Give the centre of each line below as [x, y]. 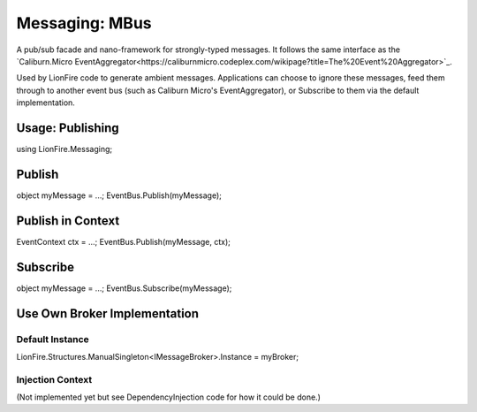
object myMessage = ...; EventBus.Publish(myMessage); [119, 195]
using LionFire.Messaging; [64, 149]
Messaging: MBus [84, 23]
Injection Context [54, 379]
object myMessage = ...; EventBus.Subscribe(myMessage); [124, 288]
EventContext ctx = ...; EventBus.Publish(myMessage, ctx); [124, 241]
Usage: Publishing [68, 128]
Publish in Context [68, 221]
